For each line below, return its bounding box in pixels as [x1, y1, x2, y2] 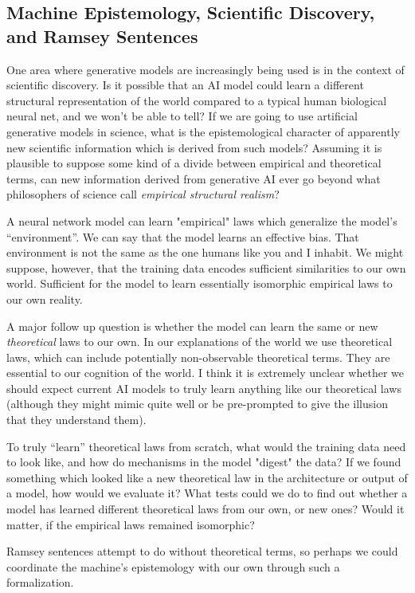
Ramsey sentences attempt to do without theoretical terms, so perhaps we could [6, 543, 398, 560]
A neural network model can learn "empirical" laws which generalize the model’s [6, 212, 397, 229]
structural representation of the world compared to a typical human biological [6, 92, 387, 108]
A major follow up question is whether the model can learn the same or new [6, 317, 378, 334]
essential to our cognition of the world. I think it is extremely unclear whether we [6, 364, 404, 381]
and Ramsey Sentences [6, 23, 198, 48]
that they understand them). [6, 411, 147, 428]
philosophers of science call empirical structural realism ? [6, 186, 280, 202]
